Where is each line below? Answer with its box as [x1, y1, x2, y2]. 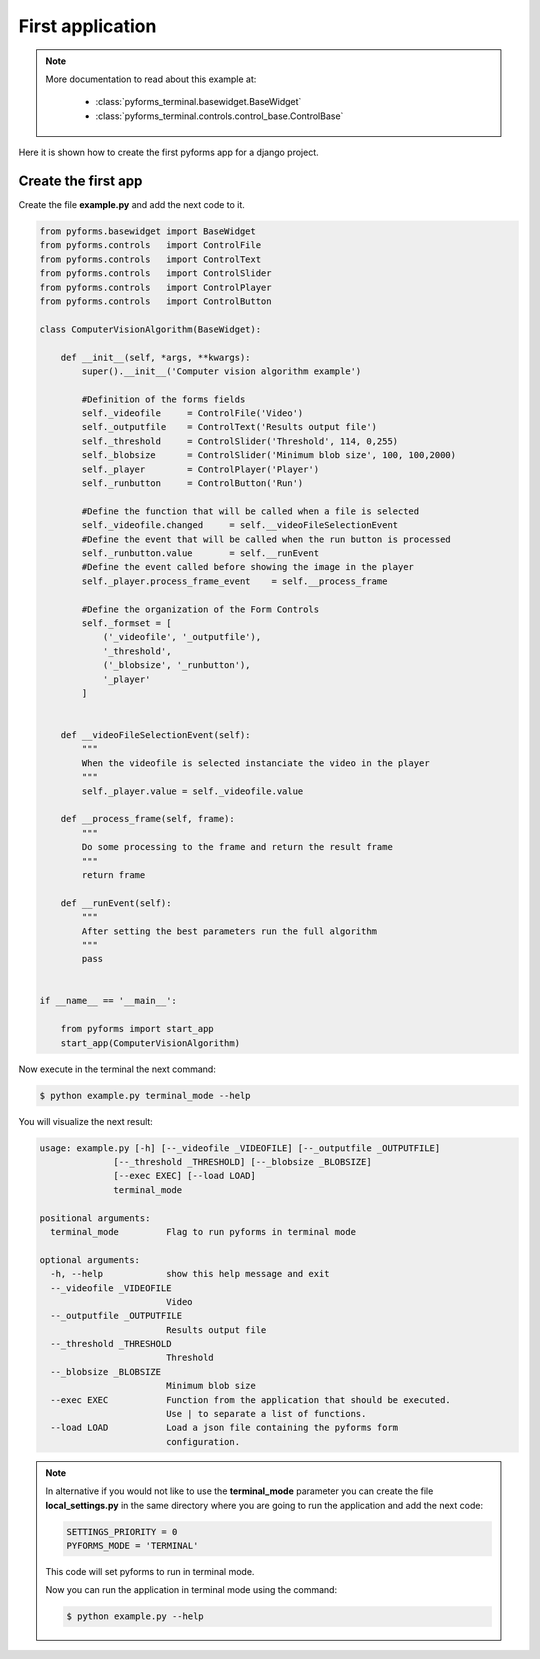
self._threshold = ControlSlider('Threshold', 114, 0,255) [81, 435, 399, 447]
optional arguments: [39, 1254, 140, 1265]
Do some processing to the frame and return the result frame [81, 841, 394, 853]
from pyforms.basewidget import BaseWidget [39, 226, 257, 237]
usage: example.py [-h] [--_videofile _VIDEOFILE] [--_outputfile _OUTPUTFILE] [39, 1142, 441, 1154]
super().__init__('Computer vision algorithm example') [81, 365, 362, 377]
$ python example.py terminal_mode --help [39, 1090, 251, 1101]
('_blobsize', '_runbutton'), [102, 660, 251, 671]
